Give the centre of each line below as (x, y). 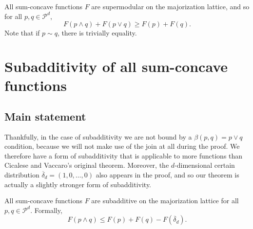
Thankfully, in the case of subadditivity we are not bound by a (98, 136)
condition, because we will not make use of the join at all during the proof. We (122, 146)
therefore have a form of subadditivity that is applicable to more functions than (124, 155)
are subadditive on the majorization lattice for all (165, 201)
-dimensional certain (205, 165)
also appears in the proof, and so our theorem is (167, 174)
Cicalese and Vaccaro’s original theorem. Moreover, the (87, 165)
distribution (22, 174)
